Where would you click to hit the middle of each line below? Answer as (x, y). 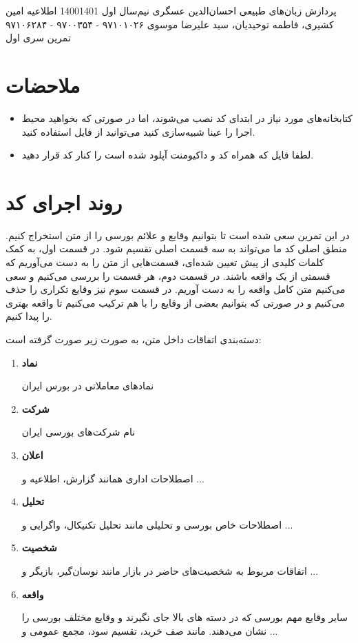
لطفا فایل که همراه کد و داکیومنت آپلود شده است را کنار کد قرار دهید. (168, 155)
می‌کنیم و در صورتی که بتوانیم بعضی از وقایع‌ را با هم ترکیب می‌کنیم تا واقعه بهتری (175, 302)
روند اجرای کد (64, 202)
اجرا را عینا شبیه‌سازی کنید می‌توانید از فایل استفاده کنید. (138, 131)
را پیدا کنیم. (29, 316)
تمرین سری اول (38, 38)
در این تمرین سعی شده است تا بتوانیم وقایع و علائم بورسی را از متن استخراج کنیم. (178, 235)
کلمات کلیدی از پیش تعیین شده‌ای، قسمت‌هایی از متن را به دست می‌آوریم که (165, 262)
